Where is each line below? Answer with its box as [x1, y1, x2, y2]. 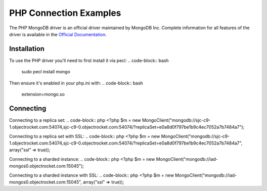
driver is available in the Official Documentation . [9, 31, 107, 37]
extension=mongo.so [21, 92, 65, 97]
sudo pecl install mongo [21, 69, 70, 75]
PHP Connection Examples [9, 7, 121, 18]
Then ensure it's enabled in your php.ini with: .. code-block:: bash [9, 80, 143, 86]
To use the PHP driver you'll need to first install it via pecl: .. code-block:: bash [9, 57, 169, 63]
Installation [9, 45, 44, 53]
